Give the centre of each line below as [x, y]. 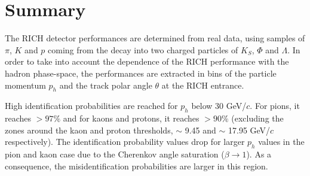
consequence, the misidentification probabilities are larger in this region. [136, 166]
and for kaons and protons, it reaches [131, 118]
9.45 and [200, 130]
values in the [281, 142]
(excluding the [257, 118]
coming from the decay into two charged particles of [143, 49]
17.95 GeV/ [249, 130]
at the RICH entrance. [203, 85]
